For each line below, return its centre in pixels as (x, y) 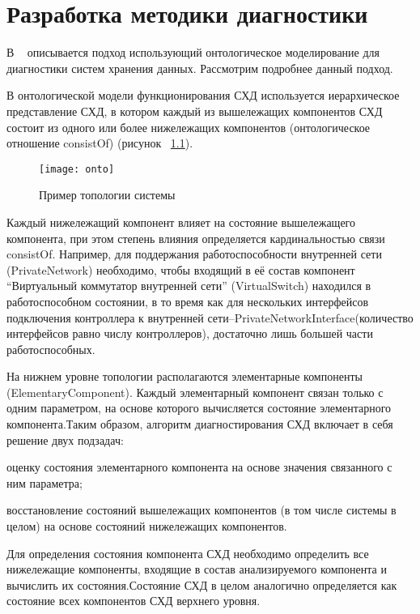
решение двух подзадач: (65, 439)
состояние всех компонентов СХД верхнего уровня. (134, 601)
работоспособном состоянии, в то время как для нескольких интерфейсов (188, 301)
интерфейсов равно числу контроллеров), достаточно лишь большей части (190, 333)
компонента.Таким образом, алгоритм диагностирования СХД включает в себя (200, 424)
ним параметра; (45, 482)
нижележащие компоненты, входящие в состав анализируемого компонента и (197, 569)
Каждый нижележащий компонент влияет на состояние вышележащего (181, 222)
